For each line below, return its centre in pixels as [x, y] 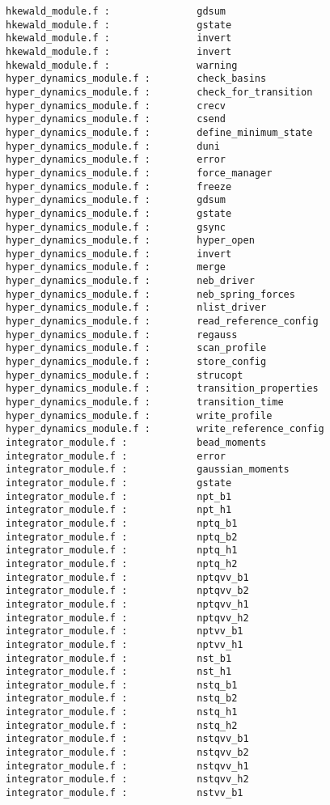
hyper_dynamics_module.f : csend [116, 119]
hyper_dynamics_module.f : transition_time [145, 402]
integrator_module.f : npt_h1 [119, 510]
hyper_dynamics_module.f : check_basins [136, 79]
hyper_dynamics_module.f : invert [119, 254]
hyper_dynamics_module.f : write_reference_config [165, 429]
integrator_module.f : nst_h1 [119, 672]
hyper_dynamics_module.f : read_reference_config [162, 322]
